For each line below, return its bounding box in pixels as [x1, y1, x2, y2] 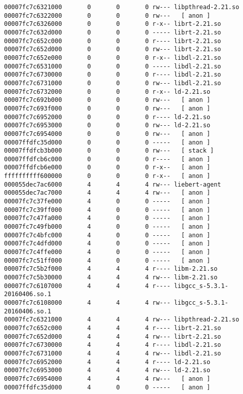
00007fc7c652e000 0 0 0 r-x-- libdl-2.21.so [4, 54, 221, 61]
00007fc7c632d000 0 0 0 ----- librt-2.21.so [4, 28, 221, 36]
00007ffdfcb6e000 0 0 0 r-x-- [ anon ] [4, 164, 211, 171]
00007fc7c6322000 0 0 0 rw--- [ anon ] [4, 12, 211, 19]
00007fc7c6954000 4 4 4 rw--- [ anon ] [4, 375, 211, 382]
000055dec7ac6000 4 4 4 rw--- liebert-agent [4, 181, 221, 188]
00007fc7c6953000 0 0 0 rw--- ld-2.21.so [4, 122, 211, 129]
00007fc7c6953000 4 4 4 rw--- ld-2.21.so [4, 367, 211, 374]
